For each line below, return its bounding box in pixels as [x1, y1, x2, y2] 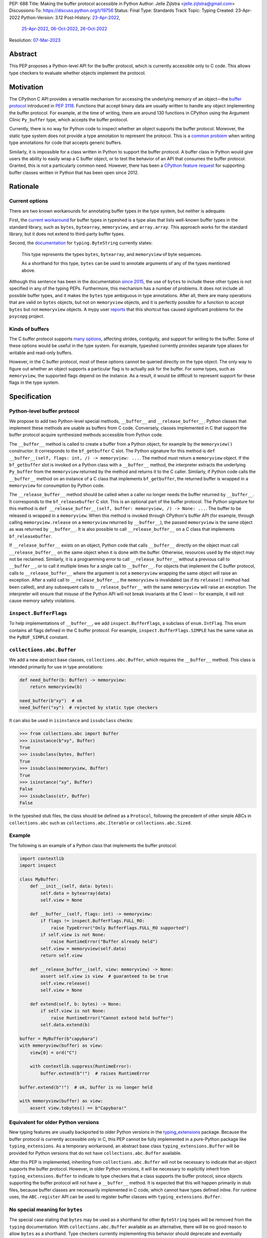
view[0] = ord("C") [30, 1050, 78, 1055]
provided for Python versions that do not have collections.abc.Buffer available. [9, 1150, 182, 1156]
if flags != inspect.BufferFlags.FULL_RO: [40, 918, 145, 924]
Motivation [9, 83, 44, 91]
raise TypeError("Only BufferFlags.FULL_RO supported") [50, 925, 189, 930]
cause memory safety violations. [9, 598, 76, 604]
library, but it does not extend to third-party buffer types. [9, 231, 125, 237]
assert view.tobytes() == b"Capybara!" [30, 1105, 127, 1111]
